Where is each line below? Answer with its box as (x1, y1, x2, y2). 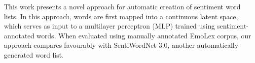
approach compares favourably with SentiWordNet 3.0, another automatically (4, 40, 239, 50)
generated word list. (4, 49, 64, 60)
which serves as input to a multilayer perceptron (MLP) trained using (4, 21, 215, 31)
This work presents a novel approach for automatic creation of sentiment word (4, 1, 241, 11)
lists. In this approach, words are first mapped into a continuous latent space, (4, 11, 238, 21)
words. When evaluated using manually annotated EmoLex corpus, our (36, 30, 251, 40)
